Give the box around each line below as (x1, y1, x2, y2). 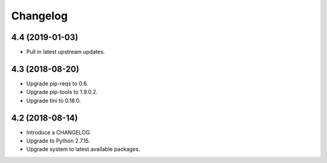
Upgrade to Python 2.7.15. (26, 137, 90, 145)
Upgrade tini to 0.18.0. (26, 97, 81, 104)
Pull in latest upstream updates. (26, 48, 105, 56)
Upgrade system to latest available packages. (26, 145, 140, 153)
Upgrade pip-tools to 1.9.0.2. (26, 88, 98, 96)
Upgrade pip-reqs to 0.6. (26, 79, 88, 87)
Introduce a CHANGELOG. (26, 128, 92, 136)
